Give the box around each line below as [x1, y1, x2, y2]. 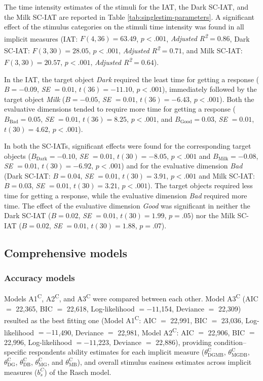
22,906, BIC [208, 327, 245, 337]
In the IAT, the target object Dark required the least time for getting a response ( [4, 74, 259, 84]
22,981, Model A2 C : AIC [118, 325, 194, 337]
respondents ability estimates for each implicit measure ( [28, 347, 205, 357]
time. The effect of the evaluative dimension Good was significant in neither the [4, 200, 250, 211]
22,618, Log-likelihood [66, 303, 135, 314]
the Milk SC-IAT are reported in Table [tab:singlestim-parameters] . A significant [4, 11, 255, 22]
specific [4, 347, 27, 357]
